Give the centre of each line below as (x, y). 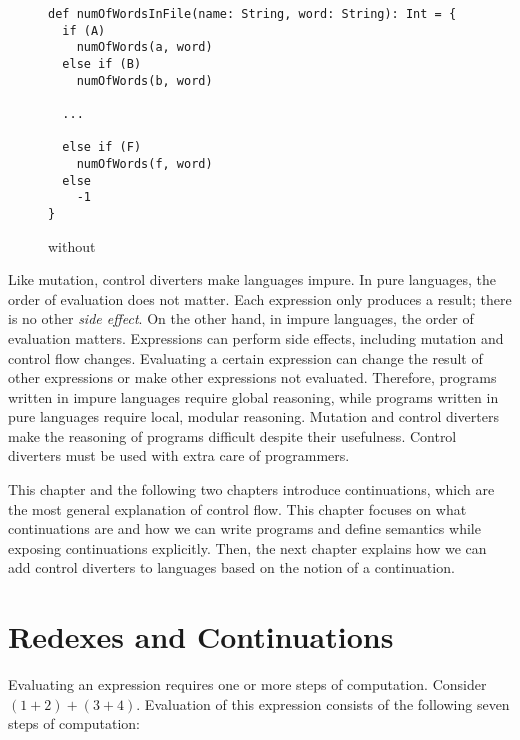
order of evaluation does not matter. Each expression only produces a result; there (260, 298)
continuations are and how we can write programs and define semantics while (244, 528)
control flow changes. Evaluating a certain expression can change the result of (245, 357)
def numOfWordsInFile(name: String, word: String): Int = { (252, 14)
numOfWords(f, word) (144, 163)
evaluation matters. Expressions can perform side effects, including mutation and (256, 337)
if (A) (84, 30)
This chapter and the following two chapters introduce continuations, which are (251, 489)
